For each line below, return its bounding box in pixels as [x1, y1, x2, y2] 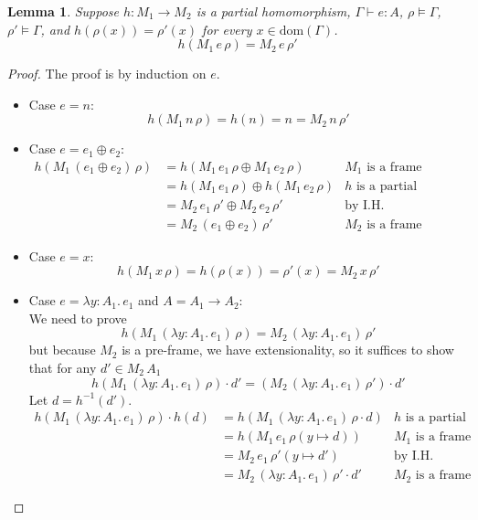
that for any [28, 357, 97, 377]
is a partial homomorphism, [196, 2, 351, 20]
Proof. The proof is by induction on [7, 64, 207, 83]
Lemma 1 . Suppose [7, 2, 120, 20]
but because [28, 340, 96, 359]
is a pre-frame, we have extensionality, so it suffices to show [122, 340, 454, 359]
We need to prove [28, 308, 127, 327]
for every [202, 19, 252, 38]
